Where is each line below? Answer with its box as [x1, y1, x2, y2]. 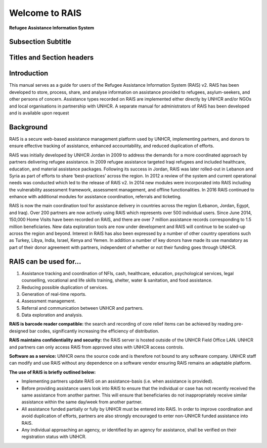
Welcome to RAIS [9, 7, 82, 18]
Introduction [9, 69, 48, 78]
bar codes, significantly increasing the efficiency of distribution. [29, 328, 159, 334]
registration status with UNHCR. [21, 434, 87, 440]
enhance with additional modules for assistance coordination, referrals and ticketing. [9, 194, 181, 200]
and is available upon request [9, 110, 69, 116]
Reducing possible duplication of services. [21, 284, 108, 290]
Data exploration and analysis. [21, 312, 84, 318]
